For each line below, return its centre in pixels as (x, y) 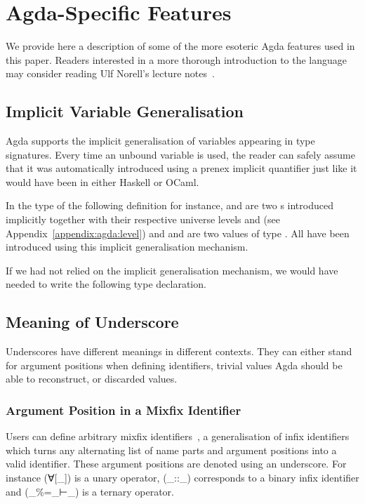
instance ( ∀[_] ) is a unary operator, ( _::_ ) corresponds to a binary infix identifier (182, 478)
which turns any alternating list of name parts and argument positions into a (171, 450)
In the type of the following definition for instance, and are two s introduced (170, 205)
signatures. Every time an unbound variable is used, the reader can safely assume (180, 154)
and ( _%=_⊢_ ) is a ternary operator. (90, 491)
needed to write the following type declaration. (106, 284)
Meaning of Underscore (92, 322)
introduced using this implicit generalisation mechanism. (127, 247)
